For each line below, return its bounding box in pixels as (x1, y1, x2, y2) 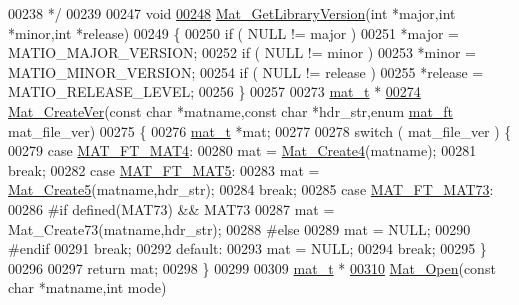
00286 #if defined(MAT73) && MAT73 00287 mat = (8, 198, 335, 219)
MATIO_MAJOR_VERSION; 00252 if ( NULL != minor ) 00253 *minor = (8, 42, 476, 63)
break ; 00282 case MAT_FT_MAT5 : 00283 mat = (8, 159, 320, 180)
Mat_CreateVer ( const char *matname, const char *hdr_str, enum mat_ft (8, 100, 454, 121)
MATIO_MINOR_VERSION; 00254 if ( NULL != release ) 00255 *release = (8, 61, 484, 82)
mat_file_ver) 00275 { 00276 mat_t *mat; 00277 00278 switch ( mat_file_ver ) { (8, 120, 512, 141)
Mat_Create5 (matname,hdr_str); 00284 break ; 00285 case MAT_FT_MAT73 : (8, 179, 494, 200)
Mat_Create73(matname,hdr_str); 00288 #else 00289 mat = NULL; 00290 (8, 218, 471, 239)
